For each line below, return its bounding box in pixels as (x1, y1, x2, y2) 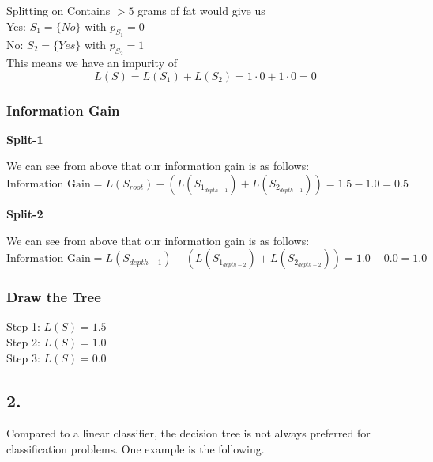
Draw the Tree (6, 287, 101, 307)
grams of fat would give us (137, 2, 265, 18)
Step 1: (6, 318, 40, 335)
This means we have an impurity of (6, 55, 178, 70)
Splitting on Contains (6, 2, 111, 18)
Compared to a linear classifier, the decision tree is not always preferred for (6, 425, 371, 441)
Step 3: (6, 349, 40, 365)
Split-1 (6, 131, 43, 147)
